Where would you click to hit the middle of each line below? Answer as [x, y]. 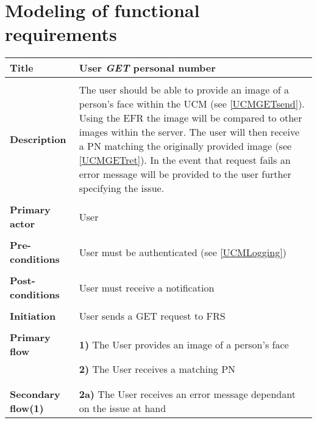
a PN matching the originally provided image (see [185, 146]
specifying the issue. [122, 188]
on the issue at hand [123, 408]
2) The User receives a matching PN [157, 369]
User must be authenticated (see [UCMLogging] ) [183, 252]
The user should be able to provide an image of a [184, 90]
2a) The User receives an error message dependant [187, 394]
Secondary [35, 394]
